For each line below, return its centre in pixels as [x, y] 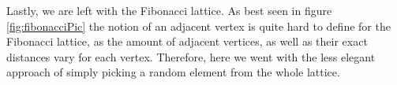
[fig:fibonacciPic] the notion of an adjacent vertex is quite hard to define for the [198, 26]
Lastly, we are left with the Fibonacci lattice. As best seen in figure [169, 10]
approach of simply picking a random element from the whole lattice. [173, 72]
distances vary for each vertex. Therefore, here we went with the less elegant [191, 56]
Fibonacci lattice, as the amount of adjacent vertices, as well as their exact [187, 41]
